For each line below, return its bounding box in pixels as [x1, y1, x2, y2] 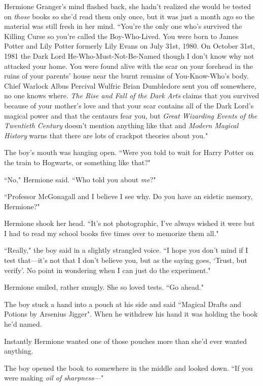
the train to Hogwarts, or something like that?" [4, 157, 151, 167]
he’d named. [4, 319, 42, 329]
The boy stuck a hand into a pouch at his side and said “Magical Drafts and [4, 298, 242, 309]
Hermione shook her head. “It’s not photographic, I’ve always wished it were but [4, 218, 255, 228]
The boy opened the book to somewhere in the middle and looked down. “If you [4, 362, 253, 373]
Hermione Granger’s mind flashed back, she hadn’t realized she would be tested [4, 1, 251, 11]
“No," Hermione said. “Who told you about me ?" [4, 174, 156, 184]
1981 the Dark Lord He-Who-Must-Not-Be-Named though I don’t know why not [4, 50, 254, 61]
